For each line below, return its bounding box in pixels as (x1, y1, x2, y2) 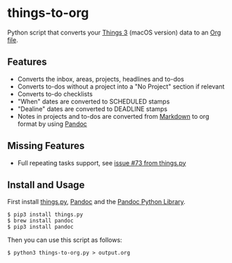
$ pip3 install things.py (7, 211, 83, 219)
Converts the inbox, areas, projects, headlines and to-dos (17, 75, 184, 83)
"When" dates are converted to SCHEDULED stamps (17, 97, 170, 105)
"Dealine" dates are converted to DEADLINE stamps (17, 104, 167, 113)
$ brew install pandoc (7, 217, 74, 224)
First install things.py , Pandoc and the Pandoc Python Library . (7, 198, 186, 206)
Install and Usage (7, 179, 85, 191)
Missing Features (7, 140, 85, 152)
